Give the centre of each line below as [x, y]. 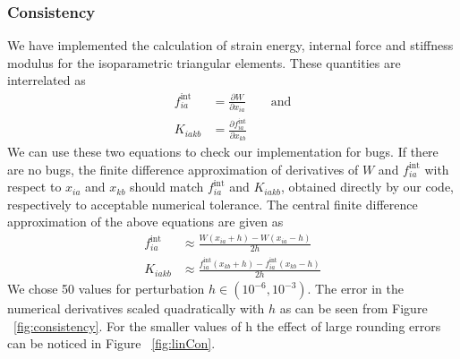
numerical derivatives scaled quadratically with [136, 308]
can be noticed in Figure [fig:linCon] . [111, 343]
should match [167, 187]
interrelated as [47, 80]
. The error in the [356, 289]
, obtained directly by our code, [368, 187]
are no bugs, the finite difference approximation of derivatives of [183, 169]
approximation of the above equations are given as [145, 222]
